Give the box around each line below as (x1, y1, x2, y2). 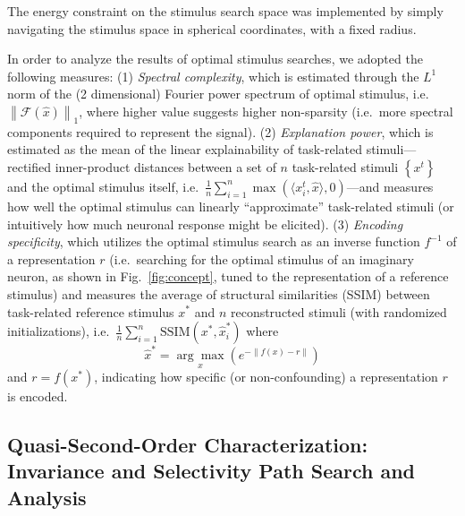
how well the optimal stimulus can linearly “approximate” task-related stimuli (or (7, 196, 454, 215)
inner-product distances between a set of (55, 157, 276, 176)
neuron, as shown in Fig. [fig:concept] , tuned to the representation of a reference (7, 267, 449, 286)
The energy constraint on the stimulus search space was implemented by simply (7, 2, 444, 20)
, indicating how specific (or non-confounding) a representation (94, 367, 438, 386)
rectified (7, 157, 52, 176)
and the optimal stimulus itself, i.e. (7, 176, 199, 195)
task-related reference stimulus (7, 302, 174, 321)
